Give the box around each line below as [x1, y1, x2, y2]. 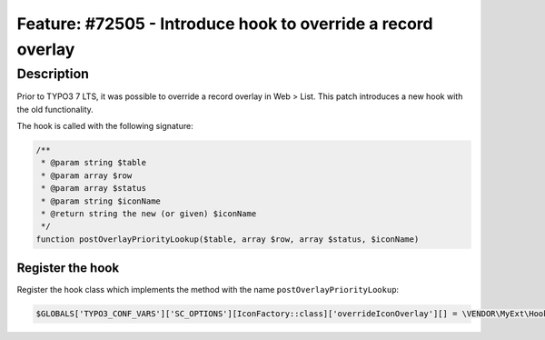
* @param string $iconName [41, 195, 161, 206]
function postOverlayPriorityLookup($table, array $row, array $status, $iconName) [35, 234, 420, 245]
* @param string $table [41, 157, 147, 168]
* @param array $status [41, 183, 147, 194]
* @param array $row [41, 170, 133, 181]
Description [16, 65, 90, 82]
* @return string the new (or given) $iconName [41, 208, 257, 218]
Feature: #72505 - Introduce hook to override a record [16, 14, 433, 34]
